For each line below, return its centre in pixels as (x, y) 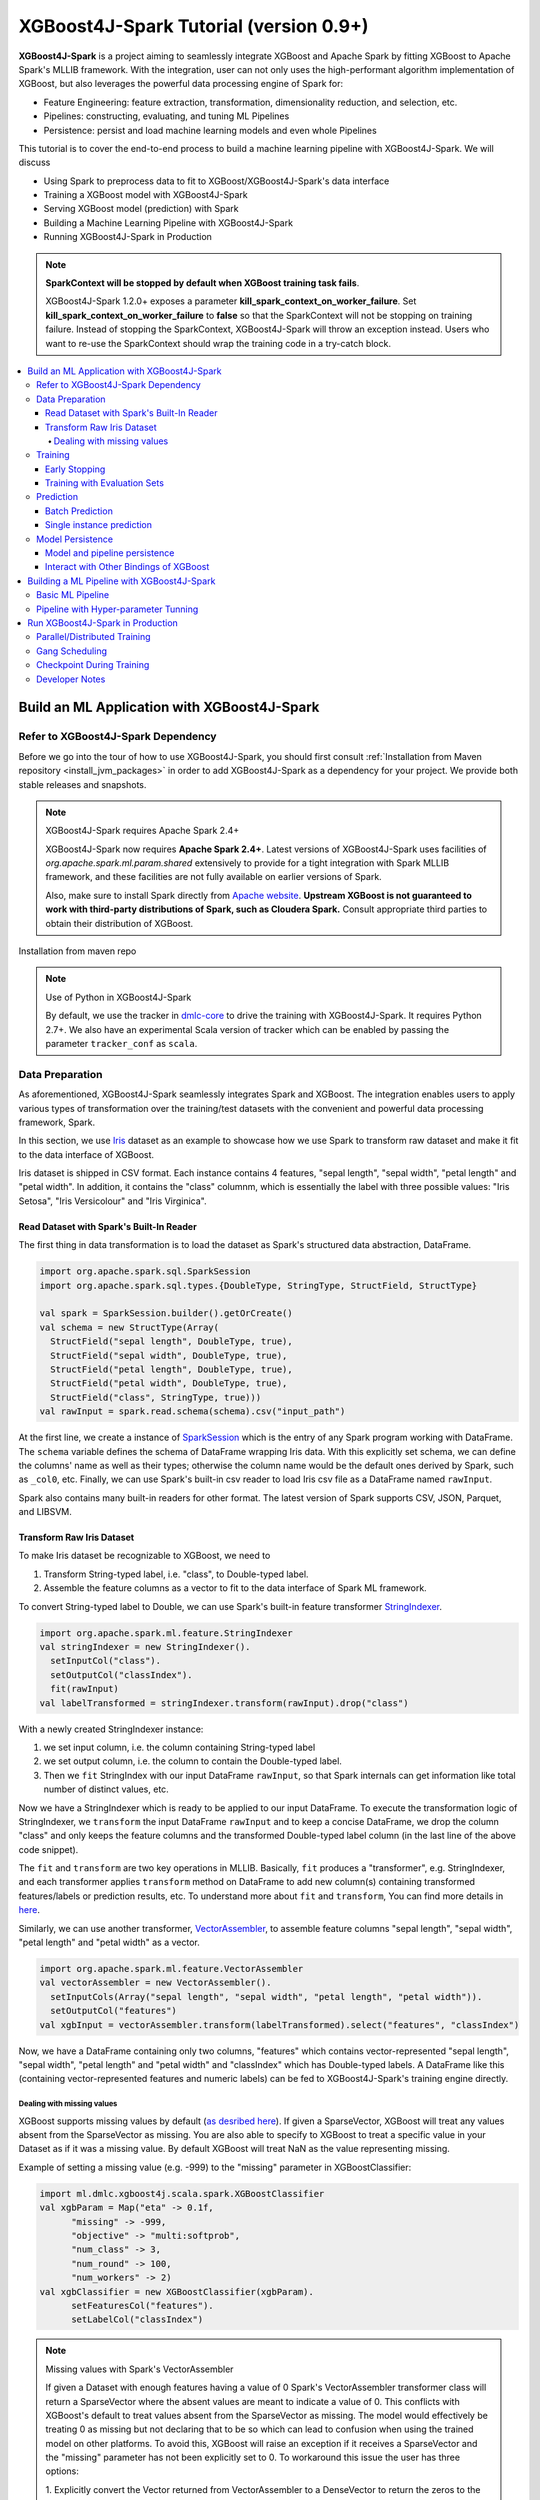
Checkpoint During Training (93, 665)
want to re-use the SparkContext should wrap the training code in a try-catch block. (218, 343)
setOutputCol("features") (113, 2011)
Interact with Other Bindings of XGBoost (127, 567)
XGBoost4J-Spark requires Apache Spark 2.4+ (142, 831)
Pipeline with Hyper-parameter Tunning (117, 609)
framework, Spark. (56, 1122)
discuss (34, 162)
